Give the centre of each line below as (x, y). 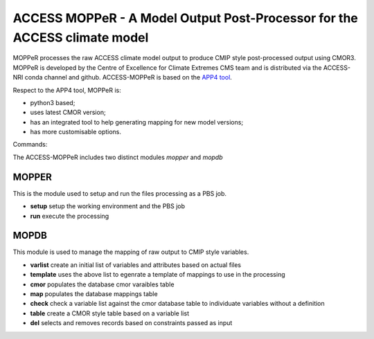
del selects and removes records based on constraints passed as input (131, 323)
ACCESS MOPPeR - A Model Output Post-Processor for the (185, 18)
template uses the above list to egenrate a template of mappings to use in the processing (158, 275)
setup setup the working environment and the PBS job (108, 206)
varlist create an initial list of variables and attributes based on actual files (136, 265)
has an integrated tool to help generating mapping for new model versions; (137, 122)
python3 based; (53, 102)
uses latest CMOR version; (68, 112)
